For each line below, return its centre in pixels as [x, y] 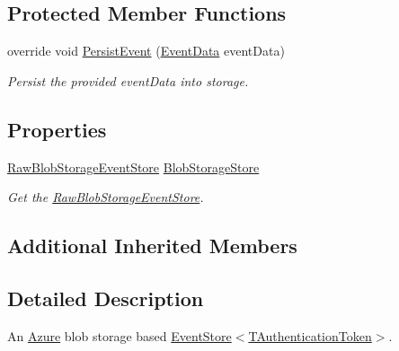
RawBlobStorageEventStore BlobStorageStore [133, 167]
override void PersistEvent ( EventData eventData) [146, 51]
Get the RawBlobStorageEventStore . [106, 197]
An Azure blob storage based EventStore [120, 335]
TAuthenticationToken [310, 335]
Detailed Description [106, 298]
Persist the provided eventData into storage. [128, 80]
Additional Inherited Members [152, 246]
